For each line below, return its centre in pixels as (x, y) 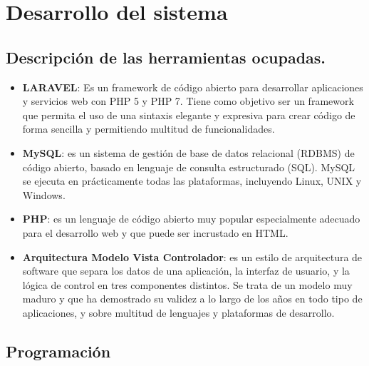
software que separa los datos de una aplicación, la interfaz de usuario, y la (186, 271)
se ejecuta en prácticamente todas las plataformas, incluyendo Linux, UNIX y (192, 181)
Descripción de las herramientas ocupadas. (166, 57)
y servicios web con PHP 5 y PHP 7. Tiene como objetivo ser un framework (188, 101)
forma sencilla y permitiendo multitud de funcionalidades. (149, 129)
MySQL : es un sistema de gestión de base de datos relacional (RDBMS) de (188, 152)
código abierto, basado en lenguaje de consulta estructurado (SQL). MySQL (189, 167)
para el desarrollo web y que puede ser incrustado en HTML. (155, 232)
